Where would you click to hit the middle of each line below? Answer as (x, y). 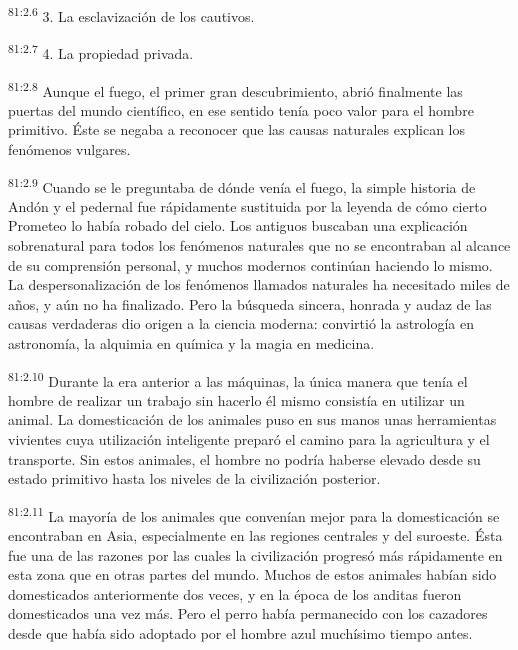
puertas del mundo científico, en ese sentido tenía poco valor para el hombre (241, 109)
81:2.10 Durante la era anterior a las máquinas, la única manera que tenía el (238, 379)
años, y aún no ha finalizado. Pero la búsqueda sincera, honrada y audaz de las (250, 303)
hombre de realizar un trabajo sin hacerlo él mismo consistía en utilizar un (236, 399)
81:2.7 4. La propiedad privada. (101, 51)
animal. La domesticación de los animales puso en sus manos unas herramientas (252, 419)
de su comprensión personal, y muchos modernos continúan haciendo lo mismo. (250, 264)
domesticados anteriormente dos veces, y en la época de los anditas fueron (235, 593)
